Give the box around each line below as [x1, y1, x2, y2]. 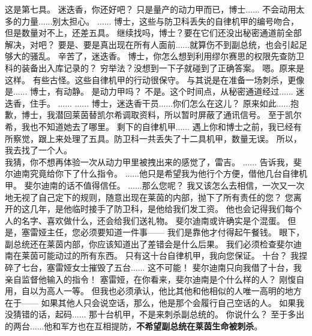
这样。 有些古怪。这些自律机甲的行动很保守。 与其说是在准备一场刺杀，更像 [5, 73, 305, 86]
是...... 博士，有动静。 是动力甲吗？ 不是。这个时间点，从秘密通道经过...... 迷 [5, 85, 305, 98]
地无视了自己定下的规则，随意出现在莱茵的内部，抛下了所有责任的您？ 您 [5, 190, 293, 203]
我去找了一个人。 [5, 144, 72, 156]
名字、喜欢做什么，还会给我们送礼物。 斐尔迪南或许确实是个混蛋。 [21, 214, 285, 226]
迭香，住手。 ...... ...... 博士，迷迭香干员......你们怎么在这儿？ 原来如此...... [5, 96, 291, 109]
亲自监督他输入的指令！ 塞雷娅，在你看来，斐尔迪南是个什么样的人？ [5, 273, 277, 285]
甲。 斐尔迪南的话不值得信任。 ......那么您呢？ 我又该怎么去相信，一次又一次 [5, 178, 305, 191]
